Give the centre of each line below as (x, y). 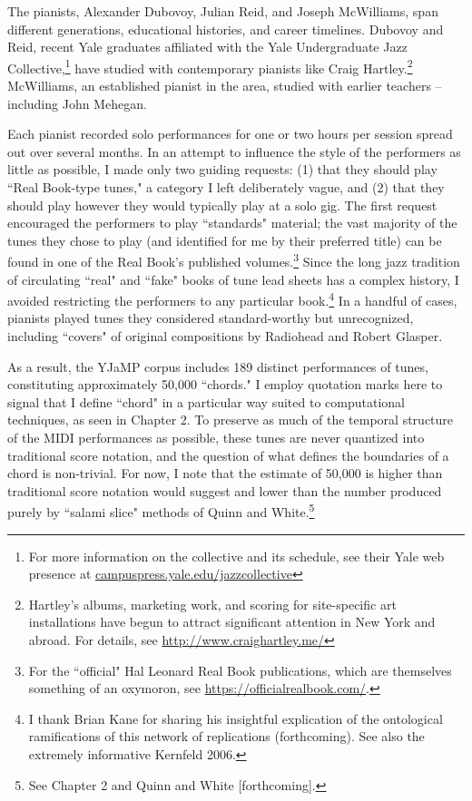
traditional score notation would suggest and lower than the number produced (225, 490)
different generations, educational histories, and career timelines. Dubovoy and (226, 29)
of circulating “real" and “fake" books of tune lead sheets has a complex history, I (233, 279)
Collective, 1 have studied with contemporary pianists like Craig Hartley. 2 (210, 66)
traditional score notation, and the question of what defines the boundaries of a (228, 455)
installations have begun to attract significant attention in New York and (232, 622)
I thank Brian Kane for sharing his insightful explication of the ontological (236, 718)
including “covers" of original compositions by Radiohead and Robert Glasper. (225, 336)
